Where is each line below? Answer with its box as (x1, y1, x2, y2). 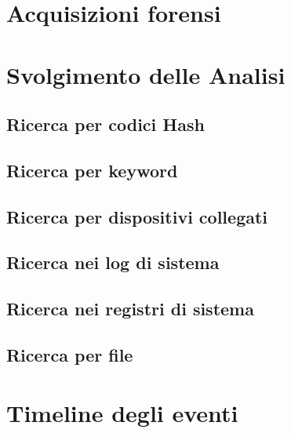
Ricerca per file (6, 343, 133, 367)
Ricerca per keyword (6, 158, 178, 182)
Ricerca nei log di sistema (6, 250, 220, 275)
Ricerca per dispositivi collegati (6, 204, 268, 228)
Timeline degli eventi (6, 396, 238, 428)
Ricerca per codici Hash (6, 112, 205, 136)
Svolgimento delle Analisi (6, 58, 286, 90)
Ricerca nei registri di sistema (6, 297, 254, 321)
